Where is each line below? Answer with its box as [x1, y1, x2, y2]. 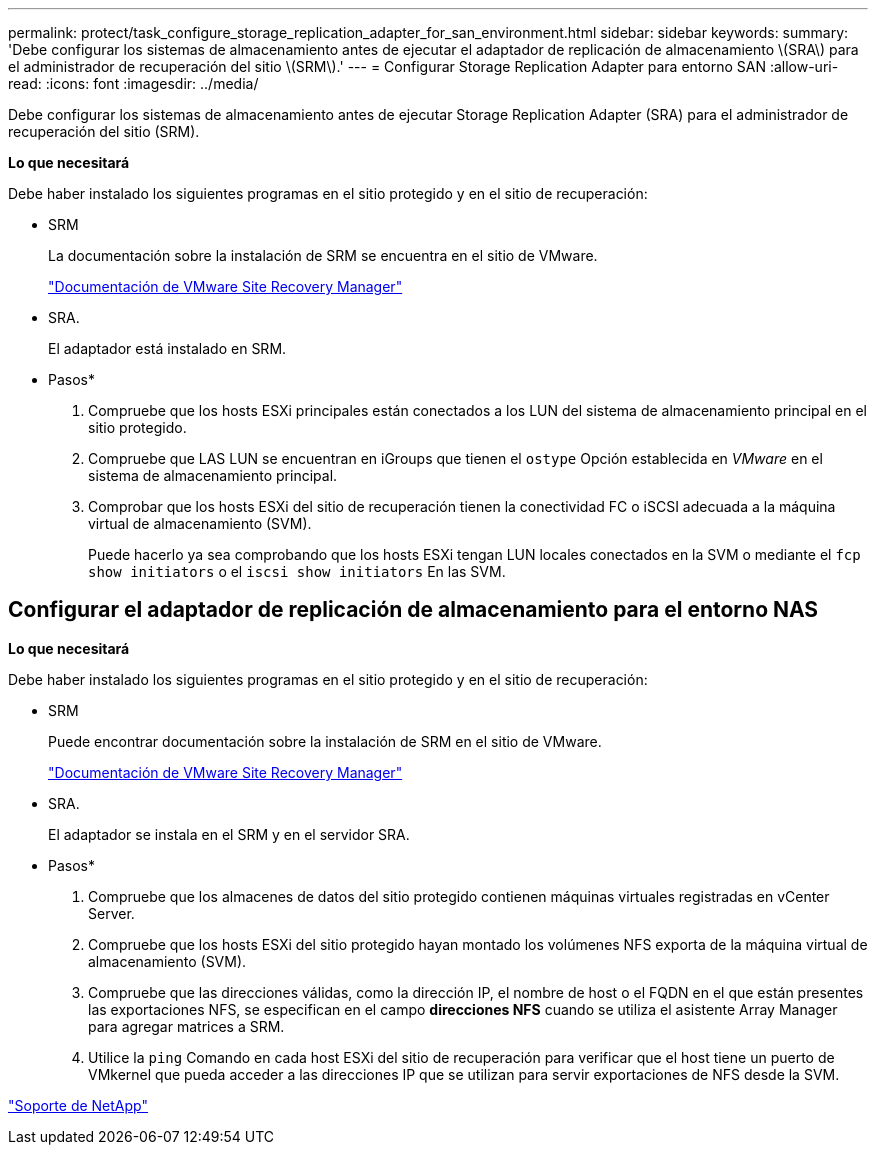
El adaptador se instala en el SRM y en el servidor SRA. [48, 825, 410, 843]
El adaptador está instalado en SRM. [48, 340, 287, 357]
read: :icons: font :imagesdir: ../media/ [8, 75, 259, 92]
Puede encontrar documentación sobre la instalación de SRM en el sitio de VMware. [48, 732, 602, 750]
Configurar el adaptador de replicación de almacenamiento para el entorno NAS [8, 597, 819, 623]
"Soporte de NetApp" [8, 1096, 148, 1114]
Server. [88, 904, 135, 922]
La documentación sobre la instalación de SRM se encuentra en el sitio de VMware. [48, 247, 598, 264]
